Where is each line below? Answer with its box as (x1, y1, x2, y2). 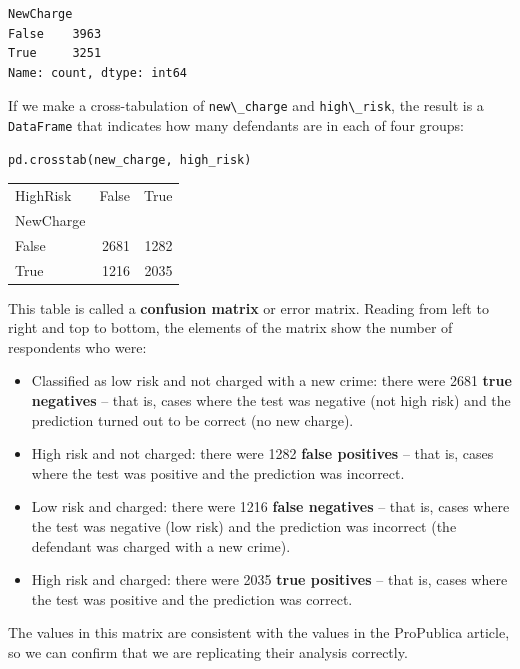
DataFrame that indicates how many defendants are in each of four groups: (8, 115, 465, 136)
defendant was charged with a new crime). (31, 535, 291, 556)
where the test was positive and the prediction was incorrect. (31, 462, 405, 483)
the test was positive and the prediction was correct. (31, 588, 353, 609)
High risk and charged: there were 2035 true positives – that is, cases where (31, 569, 508, 590)
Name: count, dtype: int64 (8, 65, 187, 80)
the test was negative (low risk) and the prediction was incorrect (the (31, 516, 457, 536)
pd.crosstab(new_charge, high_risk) (8, 152, 252, 167)
